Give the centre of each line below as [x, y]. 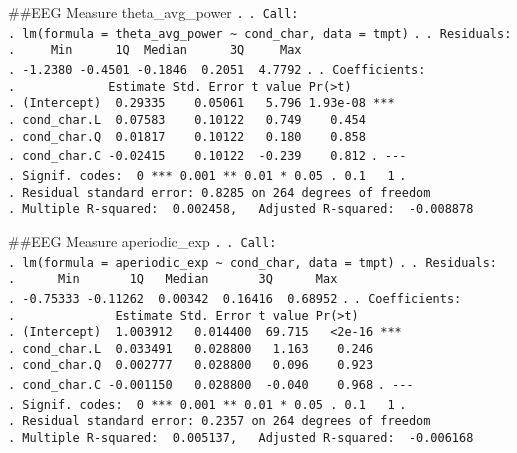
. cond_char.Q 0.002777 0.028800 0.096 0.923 [191, 365]
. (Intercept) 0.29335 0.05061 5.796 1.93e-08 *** [201, 103]
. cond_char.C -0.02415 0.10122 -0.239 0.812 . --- [207, 156]
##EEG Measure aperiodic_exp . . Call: [142, 240]
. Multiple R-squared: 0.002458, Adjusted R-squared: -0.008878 [241, 209]
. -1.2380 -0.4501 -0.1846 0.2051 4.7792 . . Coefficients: [217, 69]
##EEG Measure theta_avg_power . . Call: [153, 12]
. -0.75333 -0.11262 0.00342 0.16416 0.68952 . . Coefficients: [235, 298]
